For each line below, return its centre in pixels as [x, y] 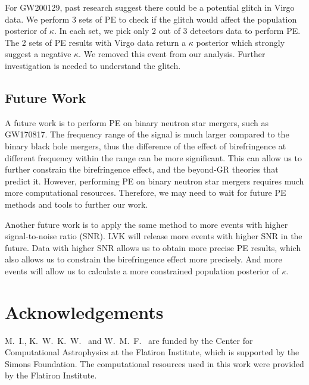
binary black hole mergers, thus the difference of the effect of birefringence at [146, 145]
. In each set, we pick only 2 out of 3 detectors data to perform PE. [177, 31]
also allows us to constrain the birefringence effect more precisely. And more [143, 259]
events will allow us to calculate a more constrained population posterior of [142, 270]
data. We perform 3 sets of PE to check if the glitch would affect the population [151, 19]
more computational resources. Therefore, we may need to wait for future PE [146, 192]
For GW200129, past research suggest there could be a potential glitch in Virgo [150, 7]
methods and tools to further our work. [77, 204]
